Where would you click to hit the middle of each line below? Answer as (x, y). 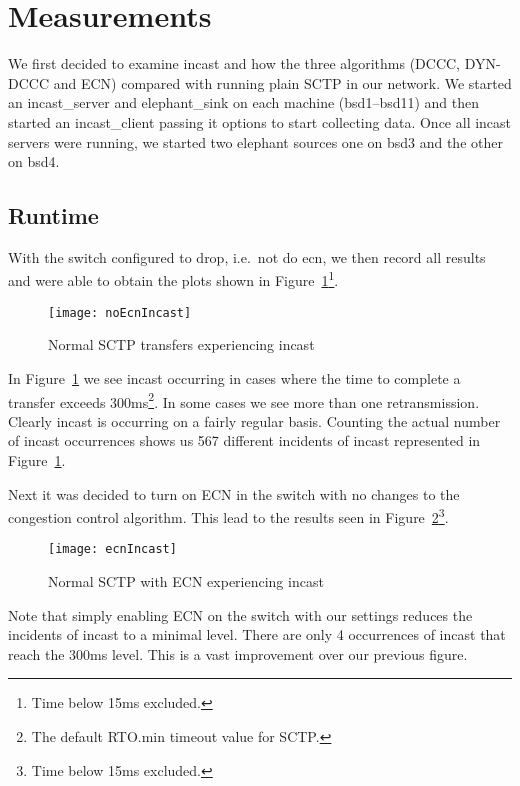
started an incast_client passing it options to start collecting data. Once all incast (260, 121)
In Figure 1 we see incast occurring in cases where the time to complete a (234, 377)
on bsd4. (34, 161)
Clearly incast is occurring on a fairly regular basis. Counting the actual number (254, 420)
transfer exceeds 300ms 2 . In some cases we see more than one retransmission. (244, 400)
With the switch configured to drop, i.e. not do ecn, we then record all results (247, 256)
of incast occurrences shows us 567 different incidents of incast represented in (244, 440)
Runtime (53, 215)
